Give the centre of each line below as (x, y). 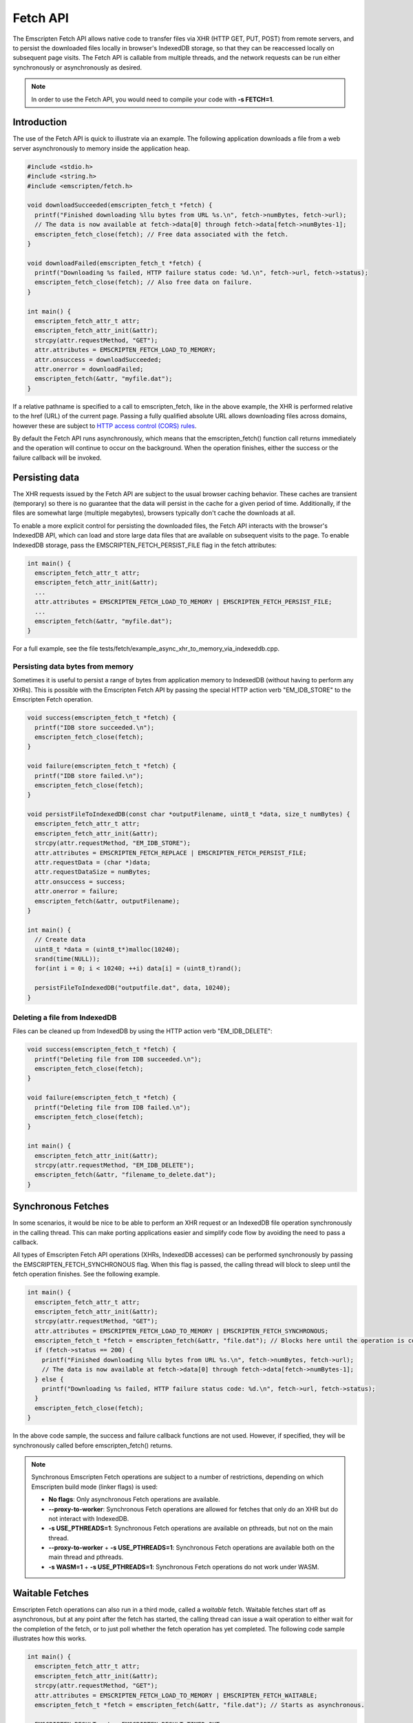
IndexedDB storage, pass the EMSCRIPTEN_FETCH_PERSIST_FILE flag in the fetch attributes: (145, 545)
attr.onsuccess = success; (80, 881)
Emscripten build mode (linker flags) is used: (95, 1487)
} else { (49, 1379)
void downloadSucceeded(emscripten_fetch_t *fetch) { (120, 205)
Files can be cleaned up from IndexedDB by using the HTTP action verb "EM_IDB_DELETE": (142, 1031)
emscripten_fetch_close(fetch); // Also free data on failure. (144, 282)
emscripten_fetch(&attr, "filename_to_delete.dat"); (125, 1175)
